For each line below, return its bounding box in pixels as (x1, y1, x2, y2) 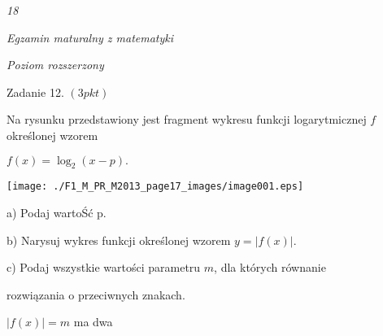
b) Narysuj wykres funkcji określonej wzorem (7, 231, 231, 248)
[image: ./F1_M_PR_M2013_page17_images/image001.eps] (7, 181, 304, 193)
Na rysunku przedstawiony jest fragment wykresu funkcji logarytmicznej (7, 111, 367, 128)
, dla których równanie (214, 259, 326, 276)
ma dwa (73, 313, 113, 330)
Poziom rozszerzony (7, 56, 104, 73)
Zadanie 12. (7, 83, 64, 100)
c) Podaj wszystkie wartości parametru (7, 259, 201, 276)
